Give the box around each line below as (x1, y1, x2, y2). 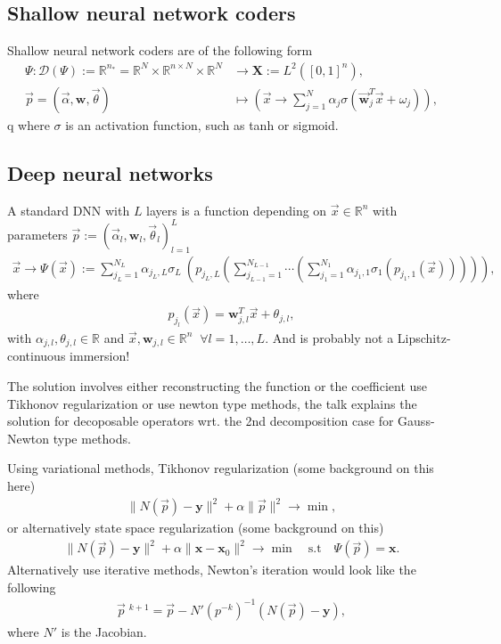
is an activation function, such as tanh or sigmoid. (65, 115, 339, 134)
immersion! (70, 346, 130, 365)
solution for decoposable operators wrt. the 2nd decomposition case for (7, 412, 394, 430)
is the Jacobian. (61, 622, 147, 640)
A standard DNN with (7, 200, 130, 219)
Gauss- (398, 412, 435, 430)
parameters (7, 224, 68, 243)
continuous (7, 346, 66, 365)
